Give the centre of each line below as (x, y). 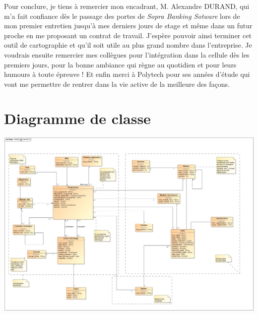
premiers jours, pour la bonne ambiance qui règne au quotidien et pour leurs (120, 64)
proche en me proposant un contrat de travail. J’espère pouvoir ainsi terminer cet (128, 35)
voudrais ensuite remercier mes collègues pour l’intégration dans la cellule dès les (127, 54)
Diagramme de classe (77, 118)
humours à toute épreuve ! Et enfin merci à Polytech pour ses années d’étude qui (127, 74)
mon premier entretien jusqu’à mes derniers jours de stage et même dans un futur (128, 26)
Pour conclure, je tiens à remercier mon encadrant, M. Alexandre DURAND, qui (127, 6)
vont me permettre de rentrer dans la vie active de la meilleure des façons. (117, 84)
